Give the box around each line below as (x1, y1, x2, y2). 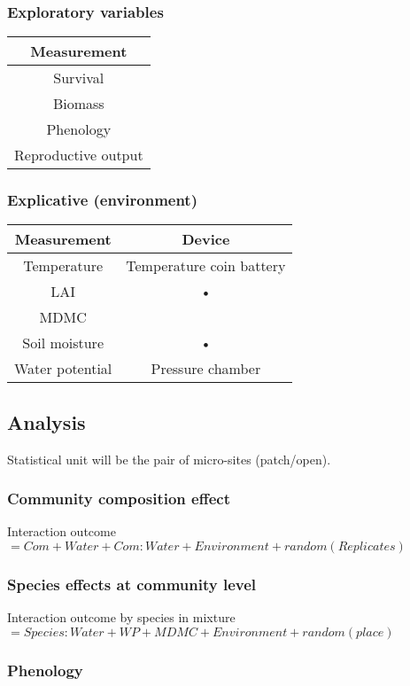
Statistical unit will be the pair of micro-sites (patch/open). (7, 449, 331, 468)
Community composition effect (7, 487, 230, 510)
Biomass (52, 93, 104, 114)
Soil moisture (22, 332, 104, 354)
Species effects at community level (7, 573, 257, 595)
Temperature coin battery (126, 255, 286, 277)
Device (182, 229, 230, 250)
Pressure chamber (151, 358, 261, 379)
